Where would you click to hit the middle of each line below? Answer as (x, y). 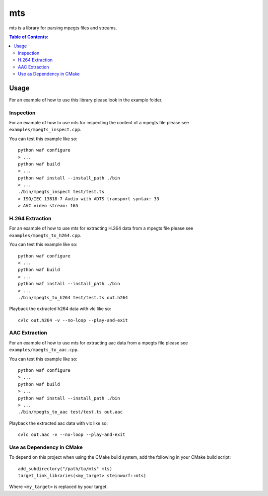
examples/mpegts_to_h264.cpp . (45, 235)
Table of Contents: (29, 37)
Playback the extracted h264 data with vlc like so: (60, 309)
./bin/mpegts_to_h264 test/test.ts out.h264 (73, 297)
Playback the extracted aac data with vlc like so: (59, 423)
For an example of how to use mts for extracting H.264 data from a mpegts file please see (101, 228)
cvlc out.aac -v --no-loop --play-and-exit (72, 435)
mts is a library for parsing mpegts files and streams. (63, 28)
